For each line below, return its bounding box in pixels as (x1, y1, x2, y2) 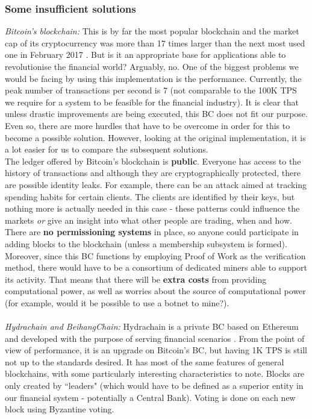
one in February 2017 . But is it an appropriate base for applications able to (5, 48, 286, 61)
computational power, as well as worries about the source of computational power (5, 285, 306, 297)
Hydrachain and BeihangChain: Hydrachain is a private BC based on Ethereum (5, 320, 299, 333)
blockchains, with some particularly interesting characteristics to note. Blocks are (5, 367, 305, 380)
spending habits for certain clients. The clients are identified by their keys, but (5, 190, 295, 203)
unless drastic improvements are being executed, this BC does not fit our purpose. (5, 107, 308, 120)
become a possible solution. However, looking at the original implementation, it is (5, 131, 306, 143)
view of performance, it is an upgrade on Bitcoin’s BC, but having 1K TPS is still (5, 344, 307, 356)
